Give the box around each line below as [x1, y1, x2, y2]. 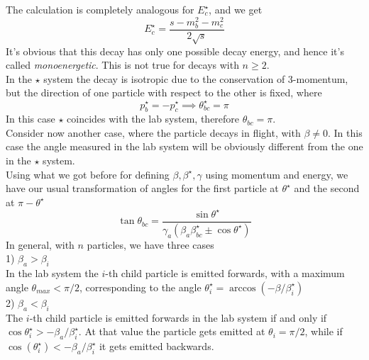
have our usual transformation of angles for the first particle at [6, 181, 279, 196]
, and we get [209, 2, 263, 16]
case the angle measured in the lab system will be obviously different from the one [6, 139, 363, 154]
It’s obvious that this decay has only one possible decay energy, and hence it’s [6, 43, 344, 58]
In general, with [6, 237, 75, 252]
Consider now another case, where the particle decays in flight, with [6, 125, 301, 140]
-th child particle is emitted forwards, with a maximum [105, 266, 345, 281]
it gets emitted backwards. [99, 339, 214, 354]
